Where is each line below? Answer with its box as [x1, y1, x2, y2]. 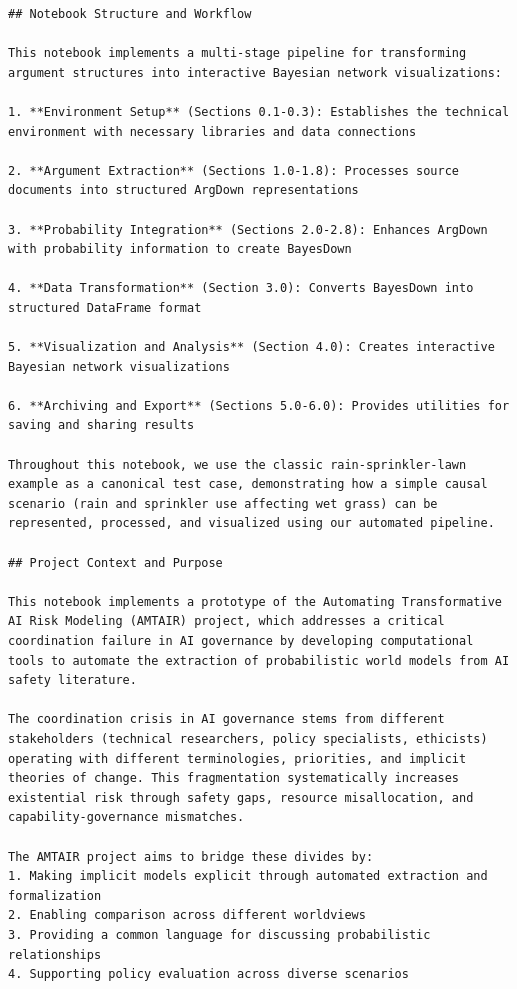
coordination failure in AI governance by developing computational [8, 634, 474, 648]
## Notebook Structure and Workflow [8, 7, 252, 21]
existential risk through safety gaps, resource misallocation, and [8, 790, 474, 805]
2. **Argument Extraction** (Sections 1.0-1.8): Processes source [8, 163, 460, 178]
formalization [8, 888, 102, 903]
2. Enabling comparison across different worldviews [8, 908, 366, 923]
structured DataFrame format [8, 300, 202, 315]
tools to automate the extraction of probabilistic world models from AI [8, 653, 510, 668]
